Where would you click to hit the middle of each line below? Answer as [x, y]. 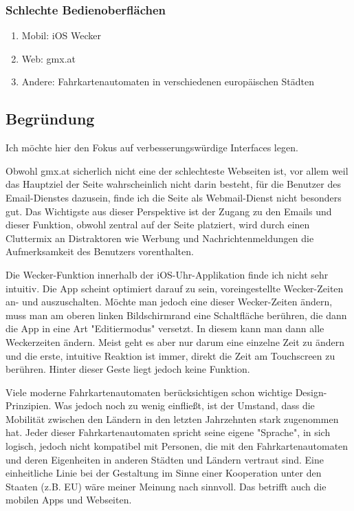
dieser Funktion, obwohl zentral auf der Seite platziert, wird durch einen [158, 225]
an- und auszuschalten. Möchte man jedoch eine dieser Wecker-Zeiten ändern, [169, 302]
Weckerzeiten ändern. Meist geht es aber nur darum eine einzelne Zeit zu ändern [175, 341]
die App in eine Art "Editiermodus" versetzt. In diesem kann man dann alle [165, 328]
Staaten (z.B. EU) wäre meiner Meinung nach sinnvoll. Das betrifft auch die [166, 486]
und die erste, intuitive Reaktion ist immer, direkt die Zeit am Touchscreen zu [170, 355]
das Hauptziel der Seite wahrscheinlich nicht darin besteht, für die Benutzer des [173, 184]
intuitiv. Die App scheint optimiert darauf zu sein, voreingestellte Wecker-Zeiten [175, 288]
